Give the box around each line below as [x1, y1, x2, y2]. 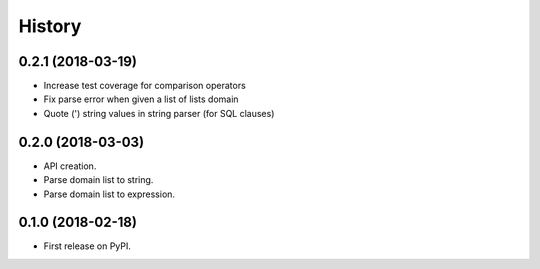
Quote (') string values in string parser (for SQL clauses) [43, 107, 275, 119]
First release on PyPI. [43, 240, 132, 252]
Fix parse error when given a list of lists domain [43, 93, 239, 105]
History [18, 15, 82, 37]
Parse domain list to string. [43, 174, 154, 186]
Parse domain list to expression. [43, 188, 175, 200]
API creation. [43, 160, 97, 172]
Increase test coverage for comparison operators [43, 80, 247, 92]
